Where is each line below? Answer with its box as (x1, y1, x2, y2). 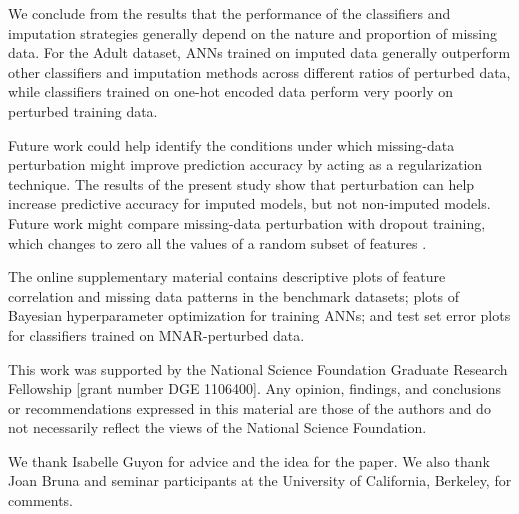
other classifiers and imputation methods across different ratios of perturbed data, (8, 61, 511, 82)
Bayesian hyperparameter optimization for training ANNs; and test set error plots (8, 305, 511, 326)
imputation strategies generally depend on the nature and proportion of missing (8, 22, 498, 43)
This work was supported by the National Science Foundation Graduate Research (8, 358, 508, 379)
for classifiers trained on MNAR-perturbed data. (8, 324, 305, 345)
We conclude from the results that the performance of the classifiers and (8, 3, 451, 23)
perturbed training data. (8, 100, 158, 121)
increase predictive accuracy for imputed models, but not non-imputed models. (8, 193, 491, 214)
